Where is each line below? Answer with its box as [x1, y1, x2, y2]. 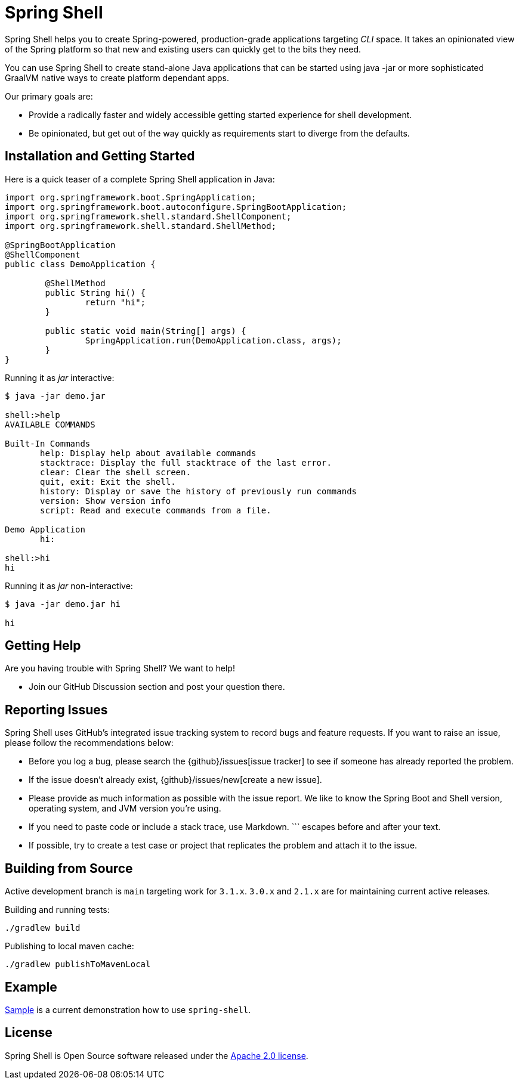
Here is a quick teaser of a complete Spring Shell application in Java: [5, 174, 275, 184]
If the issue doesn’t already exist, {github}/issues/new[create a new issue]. [29, 775, 322, 785]
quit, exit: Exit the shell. [40, 476, 176, 487]
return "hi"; [85, 297, 146, 307]
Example [5, 979, 57, 995]
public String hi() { [45, 287, 146, 298]
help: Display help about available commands [40, 448, 257, 458]
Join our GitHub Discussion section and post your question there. [29, 682, 285, 692]
